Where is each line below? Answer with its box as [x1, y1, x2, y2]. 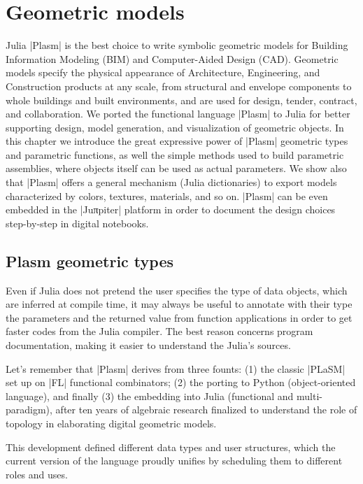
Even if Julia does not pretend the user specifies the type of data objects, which [6, 283, 348, 297]
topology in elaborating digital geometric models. [6, 415, 217, 430]
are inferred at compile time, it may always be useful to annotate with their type [6, 297, 353, 311]
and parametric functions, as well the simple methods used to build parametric [6, 147, 344, 162]
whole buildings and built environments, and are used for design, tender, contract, [6, 92, 357, 107]
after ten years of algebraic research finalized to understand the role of [55, 402, 357, 417]
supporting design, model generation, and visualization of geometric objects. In [6, 120, 344, 134]
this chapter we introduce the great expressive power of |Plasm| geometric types [6, 134, 348, 148]
